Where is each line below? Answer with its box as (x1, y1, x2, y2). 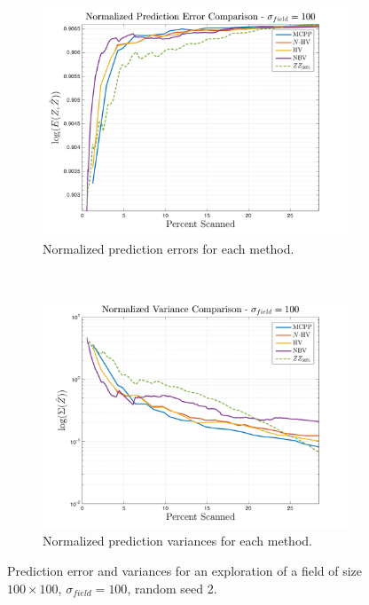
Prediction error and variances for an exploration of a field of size (7, 561, 363, 579)
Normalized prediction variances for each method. (43, 531, 312, 550)
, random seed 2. (127, 578, 217, 597)
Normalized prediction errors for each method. (43, 239, 294, 257)
